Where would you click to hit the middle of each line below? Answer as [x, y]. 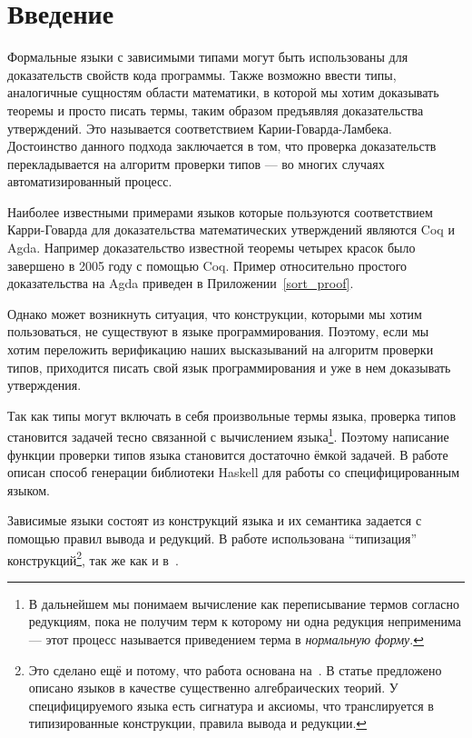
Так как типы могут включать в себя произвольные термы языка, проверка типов [232, 415]
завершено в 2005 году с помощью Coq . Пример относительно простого [207, 265]
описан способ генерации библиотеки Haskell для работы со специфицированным [234, 472]
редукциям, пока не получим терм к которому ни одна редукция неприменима [245, 621]
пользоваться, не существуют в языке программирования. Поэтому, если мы [218, 331]
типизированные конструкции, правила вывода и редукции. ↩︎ [198, 723]
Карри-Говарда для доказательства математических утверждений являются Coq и [231, 229]
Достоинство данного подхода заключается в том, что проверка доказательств [222, 146]
